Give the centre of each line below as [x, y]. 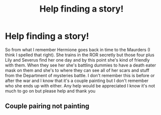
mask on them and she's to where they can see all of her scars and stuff [77, 70]
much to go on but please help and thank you [50, 91]
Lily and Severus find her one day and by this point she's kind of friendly [77, 60]
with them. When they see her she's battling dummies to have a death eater [80, 65]
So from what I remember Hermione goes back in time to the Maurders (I [78, 49]
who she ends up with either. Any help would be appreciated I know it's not [80, 85]
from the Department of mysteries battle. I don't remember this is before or [80, 75]
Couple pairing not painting [47, 106]
